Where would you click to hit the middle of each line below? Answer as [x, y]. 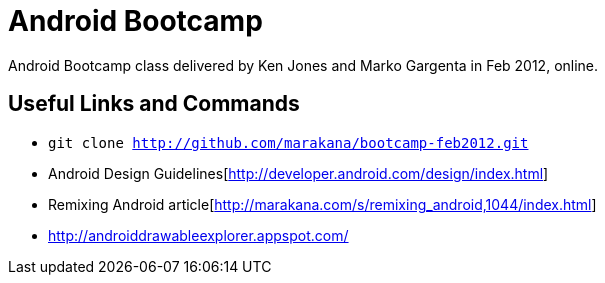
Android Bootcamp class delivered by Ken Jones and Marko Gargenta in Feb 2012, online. [303, 65]
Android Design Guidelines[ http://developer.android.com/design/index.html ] [298, 173]
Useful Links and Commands [154, 104]
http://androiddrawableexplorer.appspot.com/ [198, 235]
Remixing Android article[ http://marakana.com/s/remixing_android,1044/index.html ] [322, 204]
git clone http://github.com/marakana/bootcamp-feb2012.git [288, 142]
